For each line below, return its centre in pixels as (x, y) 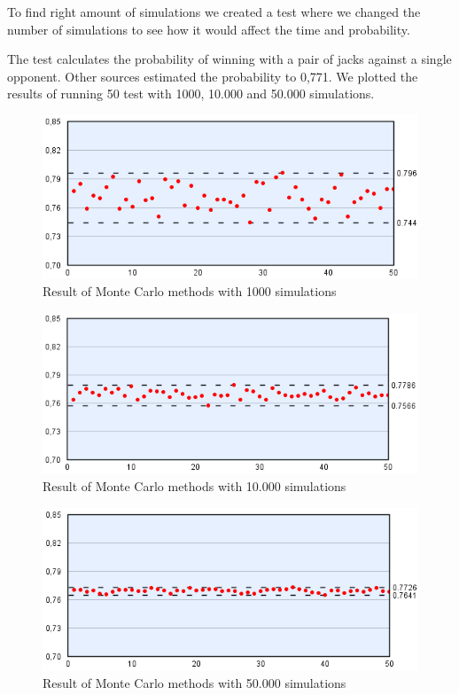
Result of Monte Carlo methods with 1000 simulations (190, 291)
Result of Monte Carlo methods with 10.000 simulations (194, 486)
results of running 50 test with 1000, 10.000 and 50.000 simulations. (191, 94)
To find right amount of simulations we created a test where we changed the (214, 12)
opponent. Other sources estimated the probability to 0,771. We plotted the (213, 76)
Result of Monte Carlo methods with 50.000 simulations (194, 683)
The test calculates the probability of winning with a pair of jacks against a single (229, 59)
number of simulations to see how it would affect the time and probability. (209, 29)
